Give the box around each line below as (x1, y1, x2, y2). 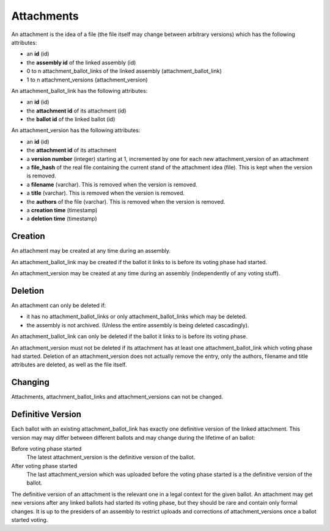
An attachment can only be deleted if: (11, 302, 106, 309)
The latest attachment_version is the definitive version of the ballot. (26, 453, 196, 461)
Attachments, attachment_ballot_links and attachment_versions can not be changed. (11, 393, 223, 401)
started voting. (11, 516, 48, 524)
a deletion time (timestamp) (26, 215, 97, 223)
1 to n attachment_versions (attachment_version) (26, 76, 148, 83)
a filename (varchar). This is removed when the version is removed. (26, 180, 198, 188)
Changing (11, 377, 50, 388)
